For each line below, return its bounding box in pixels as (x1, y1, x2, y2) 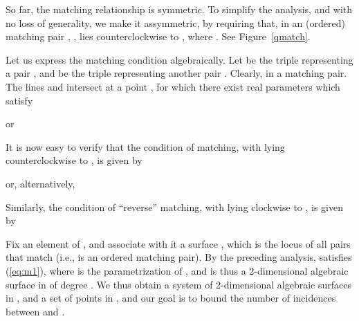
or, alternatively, (6, 176, 75, 190)
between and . (6, 304, 65, 318)
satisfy (6, 93, 33, 107)
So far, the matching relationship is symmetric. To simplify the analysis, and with (6, 2, 353, 16)
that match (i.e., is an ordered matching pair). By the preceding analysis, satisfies (6, 250, 352, 264)
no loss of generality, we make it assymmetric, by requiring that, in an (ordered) (6, 15, 345, 30)
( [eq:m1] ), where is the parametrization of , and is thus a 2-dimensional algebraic (6, 263, 349, 277)
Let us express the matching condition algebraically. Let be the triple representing (6, 52, 353, 66)
